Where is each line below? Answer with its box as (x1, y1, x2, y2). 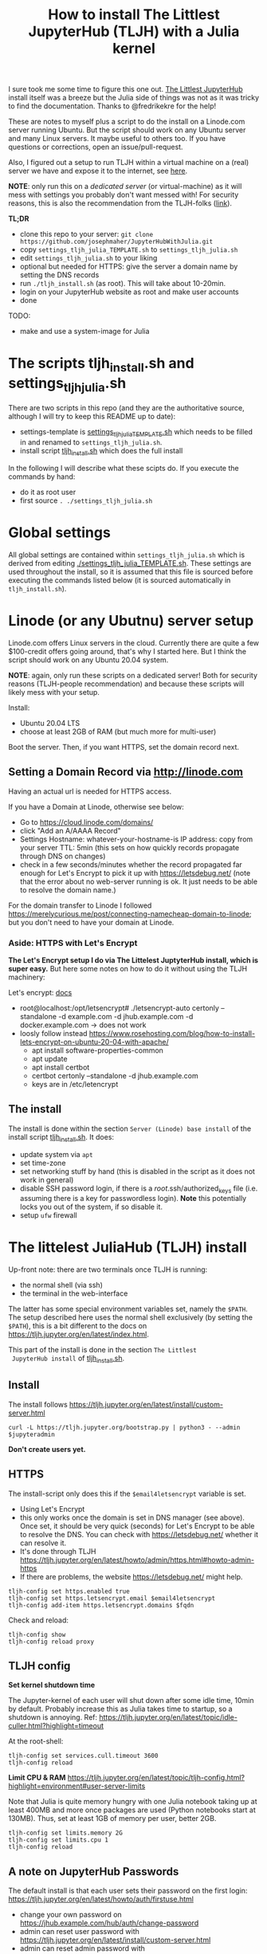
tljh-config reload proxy (8, 1638, 94, 1646)
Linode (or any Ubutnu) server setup (8, 612, 254, 630)
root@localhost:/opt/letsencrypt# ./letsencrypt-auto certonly (19, 1003, 219, 1013)
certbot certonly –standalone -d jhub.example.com (31, 1070, 199, 1081)
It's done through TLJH (19, 1546, 96, 1556)
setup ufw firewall (19, 1210, 77, 1220)
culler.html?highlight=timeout (8, 1721, 104, 1731)
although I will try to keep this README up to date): (8, 412, 176, 422)
